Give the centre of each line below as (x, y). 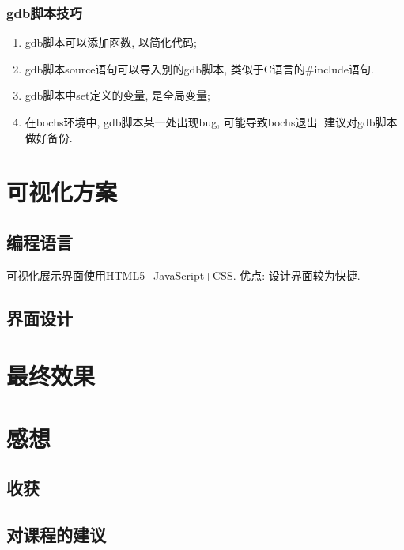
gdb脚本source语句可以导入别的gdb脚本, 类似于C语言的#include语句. (199, 68)
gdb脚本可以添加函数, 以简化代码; (111, 42)
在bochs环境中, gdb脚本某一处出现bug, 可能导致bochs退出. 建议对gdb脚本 (211, 122)
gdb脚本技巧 (44, 12)
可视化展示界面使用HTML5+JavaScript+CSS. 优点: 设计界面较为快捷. (183, 275)
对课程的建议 (56, 535)
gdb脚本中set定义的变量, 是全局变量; (117, 95)
